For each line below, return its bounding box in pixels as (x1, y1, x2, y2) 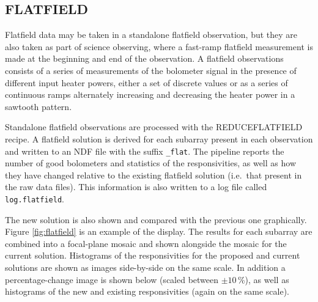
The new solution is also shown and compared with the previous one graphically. (5, 213, 307, 226)
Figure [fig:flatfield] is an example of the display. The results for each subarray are (5, 225, 312, 238)
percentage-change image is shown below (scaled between (5, 273, 219, 285)
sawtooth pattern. (5, 100, 72, 112)
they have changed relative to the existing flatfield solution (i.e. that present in (5, 168, 302, 181)
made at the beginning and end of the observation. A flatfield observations (5, 52, 284, 65)
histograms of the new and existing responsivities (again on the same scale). (5, 285, 289, 298)
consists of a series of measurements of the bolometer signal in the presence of (5, 64, 297, 76)
